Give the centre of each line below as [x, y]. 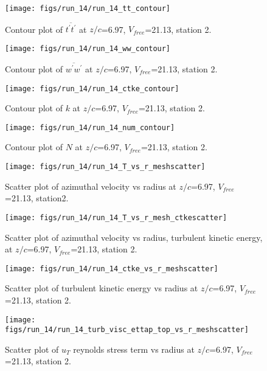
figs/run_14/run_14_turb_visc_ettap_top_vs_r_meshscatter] [127, 330]
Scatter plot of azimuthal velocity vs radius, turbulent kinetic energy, [134, 237]
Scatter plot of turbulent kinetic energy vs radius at [102, 288]
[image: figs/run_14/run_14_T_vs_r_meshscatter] [105, 167]
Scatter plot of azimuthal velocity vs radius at [91, 186]
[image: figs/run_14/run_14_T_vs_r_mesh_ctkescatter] [116, 217]
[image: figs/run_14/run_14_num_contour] [90, 127]
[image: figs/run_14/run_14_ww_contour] [88, 48]
